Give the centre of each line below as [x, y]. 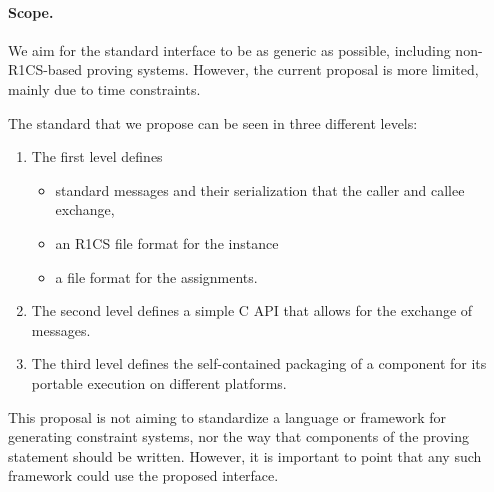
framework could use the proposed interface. [143, 475]
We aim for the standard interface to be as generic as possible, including [229, 49]
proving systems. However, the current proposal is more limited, [282, 69]
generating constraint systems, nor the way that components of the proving [238, 436]
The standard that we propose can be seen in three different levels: [213, 122]
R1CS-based [45, 69]
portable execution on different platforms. [159, 382]
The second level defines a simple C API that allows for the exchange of [252, 310]
